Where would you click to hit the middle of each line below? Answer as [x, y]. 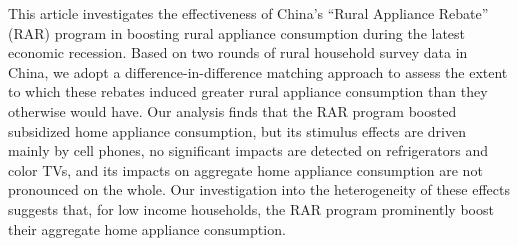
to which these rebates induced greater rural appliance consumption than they [248, 91]
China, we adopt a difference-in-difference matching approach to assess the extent [258, 71]
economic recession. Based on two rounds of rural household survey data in [238, 52]
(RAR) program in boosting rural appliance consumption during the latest [237, 32]
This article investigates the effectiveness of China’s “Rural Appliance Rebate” [248, 13]
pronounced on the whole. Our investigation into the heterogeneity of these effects [259, 189]
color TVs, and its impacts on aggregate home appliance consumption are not [245, 169]
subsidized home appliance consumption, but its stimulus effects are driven [237, 130]
